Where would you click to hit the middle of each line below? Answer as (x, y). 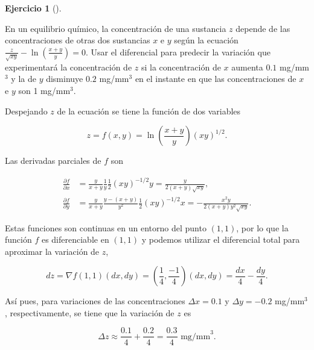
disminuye (65, 79)
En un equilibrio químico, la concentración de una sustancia (116, 28)
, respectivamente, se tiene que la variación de (90, 312)
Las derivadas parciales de (53, 161)
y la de (24, 79)
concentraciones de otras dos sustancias (78, 40)
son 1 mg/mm (44, 90)
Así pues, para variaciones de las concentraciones (95, 301)
